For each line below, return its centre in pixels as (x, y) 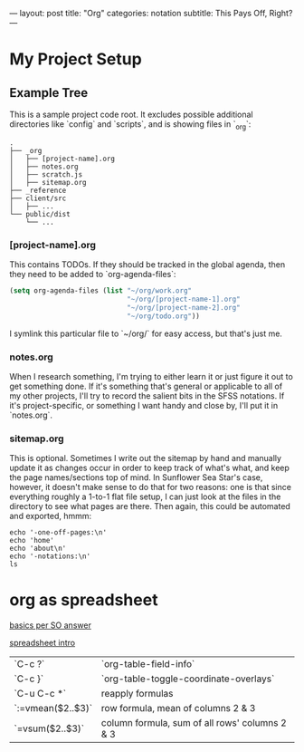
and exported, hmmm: (51, 516)
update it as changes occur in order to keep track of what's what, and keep (149, 468)
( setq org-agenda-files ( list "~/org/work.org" (101, 291)
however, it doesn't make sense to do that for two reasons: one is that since (151, 487)
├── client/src (38, 198)
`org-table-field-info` (148, 664)
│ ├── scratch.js (46, 174)
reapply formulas (137, 694)
